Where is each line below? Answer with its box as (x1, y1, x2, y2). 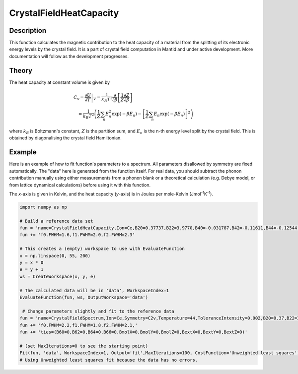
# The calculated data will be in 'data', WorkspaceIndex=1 (19, 288, 169, 293)
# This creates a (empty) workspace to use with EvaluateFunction (19, 246, 185, 251)
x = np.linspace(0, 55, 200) (19, 253, 91, 258)
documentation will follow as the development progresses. (9, 53, 129, 59)
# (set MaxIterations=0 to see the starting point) (19, 343, 149, 349)
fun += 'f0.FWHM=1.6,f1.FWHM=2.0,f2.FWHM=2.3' (19, 232, 135, 238)
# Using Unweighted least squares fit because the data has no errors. (19, 357, 198, 363)
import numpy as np (19, 204, 67, 210)
